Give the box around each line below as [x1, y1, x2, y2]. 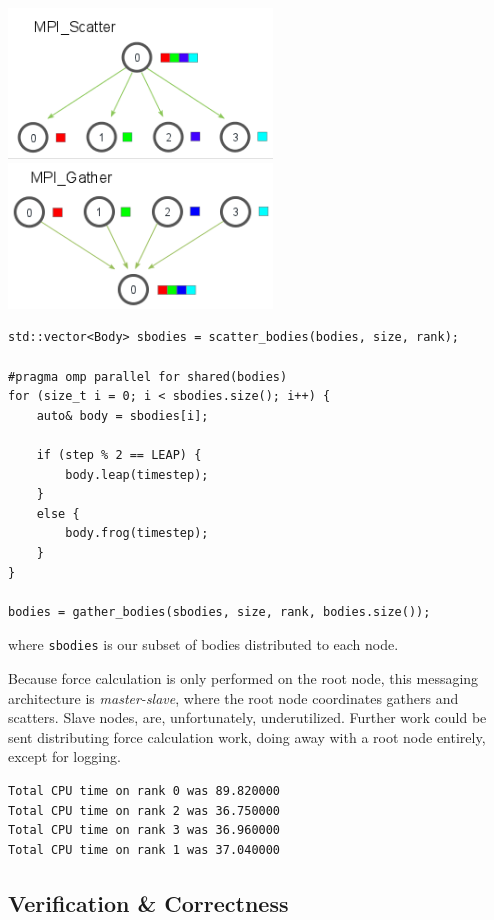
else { [36, 506, 80, 521]
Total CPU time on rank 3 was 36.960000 [8, 823, 281, 838]
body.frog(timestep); [65, 526, 209, 541]
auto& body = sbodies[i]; [36, 408, 209, 423]
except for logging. [8, 746, 121, 767]
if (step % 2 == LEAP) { [36, 448, 202, 463]
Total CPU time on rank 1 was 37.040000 [8, 842, 281, 857]
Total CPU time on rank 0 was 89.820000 [8, 784, 281, 798]
